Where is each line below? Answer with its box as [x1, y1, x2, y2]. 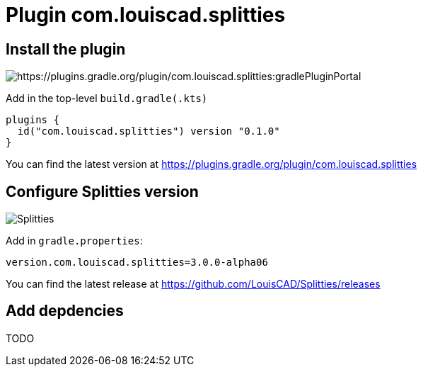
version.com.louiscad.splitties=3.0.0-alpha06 [6, 257, 268, 269]
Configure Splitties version [6, 182, 199, 201]
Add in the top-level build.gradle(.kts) [6, 92, 208, 105]
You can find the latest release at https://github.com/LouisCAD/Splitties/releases [6, 278, 381, 291]
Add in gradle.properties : [6, 235, 143, 247]
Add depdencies [6, 302, 124, 320]
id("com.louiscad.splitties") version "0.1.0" [17, 125, 280, 137]
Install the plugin [6, 40, 126, 58]
